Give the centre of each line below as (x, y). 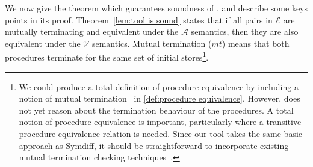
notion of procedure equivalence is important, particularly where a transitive (160, 122)
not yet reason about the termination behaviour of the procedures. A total (156, 110)
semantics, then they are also (245, 32)
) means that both (256, 43)
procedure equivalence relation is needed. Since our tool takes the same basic (160, 133)
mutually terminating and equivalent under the (92, 32)
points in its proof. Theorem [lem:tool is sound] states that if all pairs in (139, 20)
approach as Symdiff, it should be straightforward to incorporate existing (154, 145)
